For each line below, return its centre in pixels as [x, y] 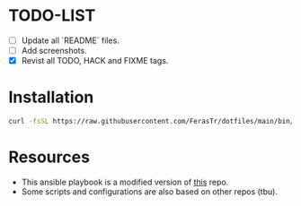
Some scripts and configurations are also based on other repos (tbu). [149, 191]
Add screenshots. [54, 51]
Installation [51, 97]
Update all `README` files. [71, 40]
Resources [49, 157]
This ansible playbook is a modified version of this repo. [125, 182]
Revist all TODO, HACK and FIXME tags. [95, 61]
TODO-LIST [52, 16]
